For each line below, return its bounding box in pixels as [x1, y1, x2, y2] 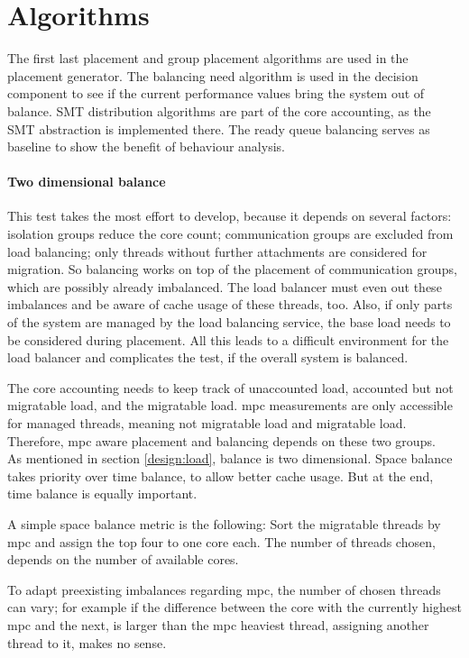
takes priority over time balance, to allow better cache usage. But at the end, [7, 466, 434, 485]
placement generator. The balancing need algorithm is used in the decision [7, 66, 418, 85]
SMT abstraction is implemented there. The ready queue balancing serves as [7, 119, 430, 138]
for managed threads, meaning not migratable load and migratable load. [7, 414, 407, 433]
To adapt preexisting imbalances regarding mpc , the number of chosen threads [7, 580, 441, 599]
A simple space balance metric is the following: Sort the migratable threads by [7, 514, 441, 533]
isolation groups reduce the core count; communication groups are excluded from [7, 224, 454, 243]
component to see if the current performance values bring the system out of [7, 84, 425, 103]
